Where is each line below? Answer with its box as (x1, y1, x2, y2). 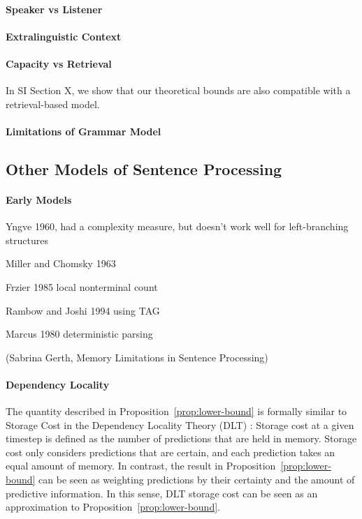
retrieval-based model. (6, 96, 100, 111)
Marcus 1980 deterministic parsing (6, 326, 153, 341)
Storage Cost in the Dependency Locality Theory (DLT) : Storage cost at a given (6, 417, 354, 432)
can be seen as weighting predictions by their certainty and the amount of (38, 472, 355, 487)
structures (6, 232, 48, 247)
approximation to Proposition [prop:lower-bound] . (6, 499, 220, 514)
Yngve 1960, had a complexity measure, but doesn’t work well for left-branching (6, 219, 349, 234)
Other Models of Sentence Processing (6, 158, 282, 179)
